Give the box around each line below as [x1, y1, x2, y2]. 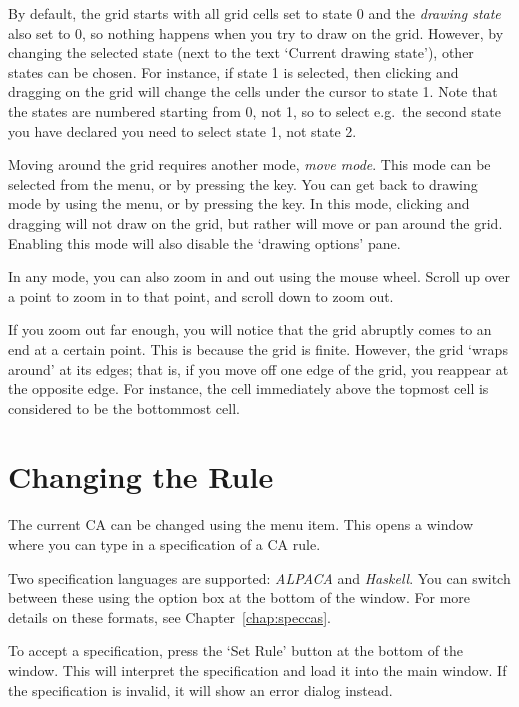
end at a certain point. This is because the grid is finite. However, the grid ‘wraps [8, 338, 508, 359]
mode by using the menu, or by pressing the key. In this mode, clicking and [8, 193, 470, 214]
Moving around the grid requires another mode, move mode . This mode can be [8, 154, 491, 175]
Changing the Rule [8, 456, 274, 497]
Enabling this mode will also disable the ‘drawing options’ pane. [8, 232, 401, 253]
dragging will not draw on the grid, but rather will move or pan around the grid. [8, 212, 503, 233]
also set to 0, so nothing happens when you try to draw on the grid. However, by [8, 22, 504, 43]
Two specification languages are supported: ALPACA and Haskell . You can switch [8, 567, 511, 588]
